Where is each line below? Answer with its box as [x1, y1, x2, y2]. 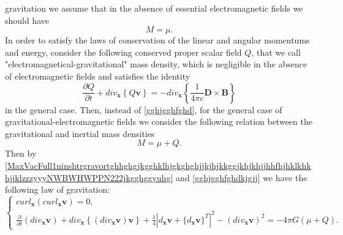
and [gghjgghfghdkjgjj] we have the [176, 171, 307, 184]
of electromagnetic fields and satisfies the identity [5, 69, 190, 82]
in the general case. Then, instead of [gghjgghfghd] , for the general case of [5, 103, 282, 116]
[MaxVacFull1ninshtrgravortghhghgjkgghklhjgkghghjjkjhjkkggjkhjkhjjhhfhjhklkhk [5, 159, 311, 171]
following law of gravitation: [5, 183, 110, 196]
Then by [5, 147, 37, 160]
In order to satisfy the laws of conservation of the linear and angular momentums [5, 34, 310, 47]
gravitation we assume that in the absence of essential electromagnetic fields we [5, 2, 303, 14]
